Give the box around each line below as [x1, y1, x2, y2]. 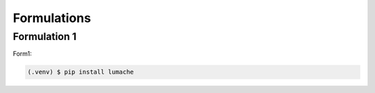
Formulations [12, 10, 92, 25]
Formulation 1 [12, 30, 76, 43]
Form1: [12, 50, 33, 58]
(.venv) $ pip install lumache [27, 68, 135, 76]
